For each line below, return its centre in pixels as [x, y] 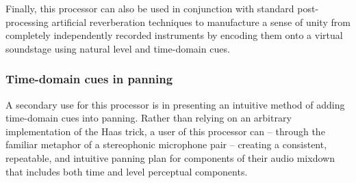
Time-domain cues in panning [89, 79]
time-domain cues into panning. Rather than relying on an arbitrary [149, 118]
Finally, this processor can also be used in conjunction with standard [150, 8]
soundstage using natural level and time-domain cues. [118, 48]
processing [27, 22]
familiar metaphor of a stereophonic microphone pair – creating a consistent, [166, 144]
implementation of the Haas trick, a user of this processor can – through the [165, 131]
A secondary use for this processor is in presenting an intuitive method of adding [175, 104]
